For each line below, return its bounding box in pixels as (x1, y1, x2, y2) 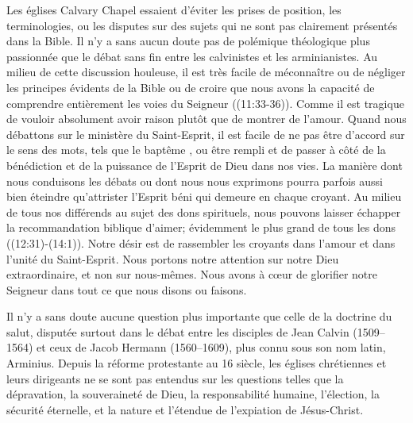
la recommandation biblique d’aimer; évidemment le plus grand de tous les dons (6, 219, 396, 236)
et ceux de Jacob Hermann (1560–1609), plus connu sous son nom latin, (37, 339, 386, 356)
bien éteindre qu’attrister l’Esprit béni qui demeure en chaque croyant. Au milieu (6, 188, 402, 205)
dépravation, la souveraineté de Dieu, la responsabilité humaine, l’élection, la (6, 386, 380, 402)
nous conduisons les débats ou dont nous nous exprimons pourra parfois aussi (6, 172, 383, 189)
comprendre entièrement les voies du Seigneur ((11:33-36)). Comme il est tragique (6, 94, 404, 111)
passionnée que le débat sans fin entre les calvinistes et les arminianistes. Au (6, 48, 378, 64)
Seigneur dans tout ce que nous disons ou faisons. (6, 281, 247, 298)
